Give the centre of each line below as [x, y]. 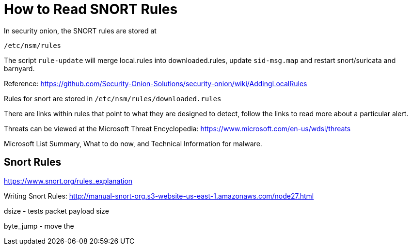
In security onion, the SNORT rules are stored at [80, 31]
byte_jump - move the [39, 226]
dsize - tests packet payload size [56, 211]
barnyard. [19, 68]
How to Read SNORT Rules [91, 9]
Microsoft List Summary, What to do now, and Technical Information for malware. [133, 143]
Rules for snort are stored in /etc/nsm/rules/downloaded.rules [113, 98]
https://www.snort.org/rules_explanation [68, 181]
